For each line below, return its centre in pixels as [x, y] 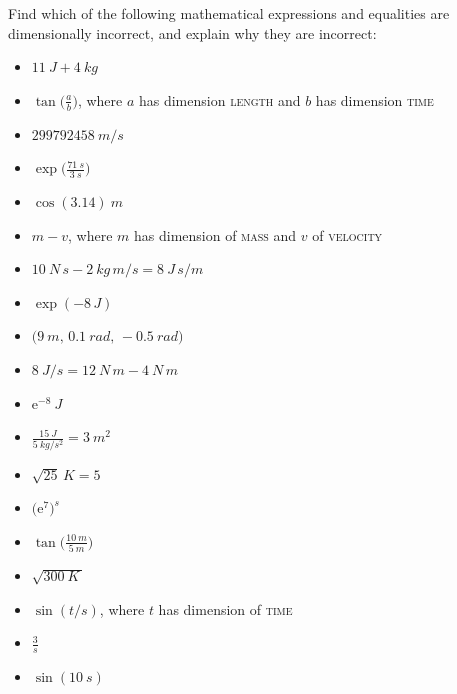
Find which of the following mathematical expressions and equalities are [229, 13]
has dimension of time [225, 608]
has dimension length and [219, 99]
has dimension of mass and [215, 234]
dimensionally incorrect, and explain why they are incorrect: [192, 32]
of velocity [347, 234]
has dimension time [374, 99]
